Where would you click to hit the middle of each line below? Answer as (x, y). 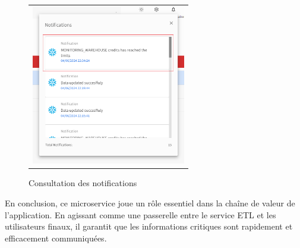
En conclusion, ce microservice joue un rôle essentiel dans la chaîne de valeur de (150, 203)
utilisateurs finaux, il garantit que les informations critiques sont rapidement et (149, 226)
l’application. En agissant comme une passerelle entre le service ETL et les (140, 214)
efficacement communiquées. (56, 238)
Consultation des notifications (83, 183)
